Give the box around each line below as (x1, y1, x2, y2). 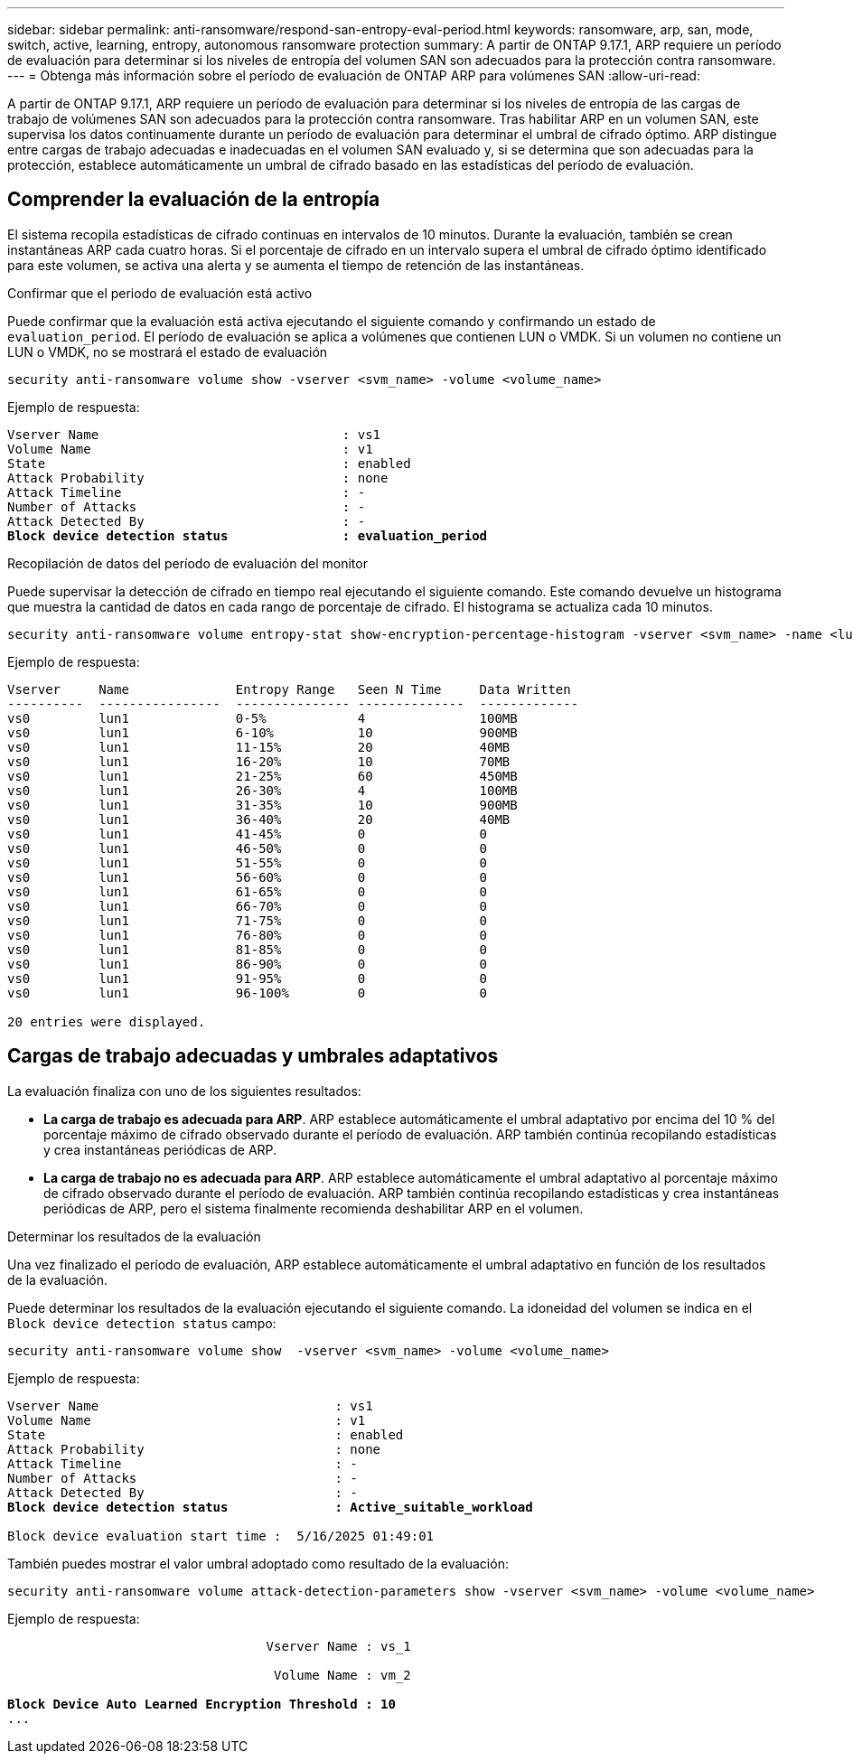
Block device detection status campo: (7, 1315, 277, 1331)
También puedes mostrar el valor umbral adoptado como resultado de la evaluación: (7, 1555, 509, 1571)
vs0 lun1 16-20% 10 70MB (7, 754, 511, 769)
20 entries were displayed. (7, 1014, 206, 1029)
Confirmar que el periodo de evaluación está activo (7, 285, 313, 301)
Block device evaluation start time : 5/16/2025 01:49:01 (7, 1528, 435, 1543)
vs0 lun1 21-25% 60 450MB (7, 768, 518, 783)
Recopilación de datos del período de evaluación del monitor (7, 555, 368, 571)
